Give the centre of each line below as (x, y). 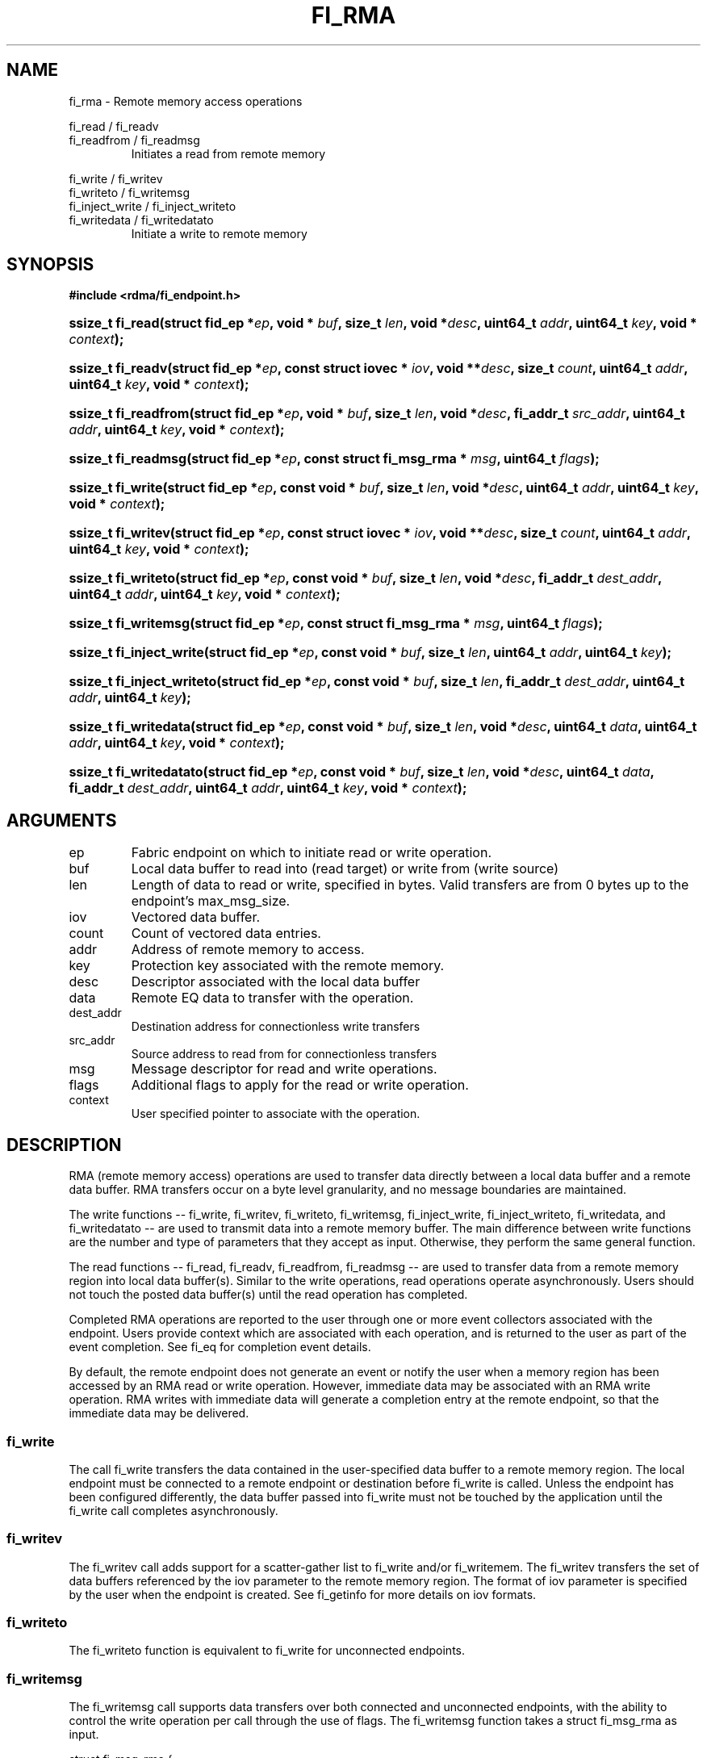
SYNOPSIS (50, 265)
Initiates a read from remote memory (228, 153)
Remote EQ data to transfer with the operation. (272, 998)
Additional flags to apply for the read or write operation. (300, 1085)
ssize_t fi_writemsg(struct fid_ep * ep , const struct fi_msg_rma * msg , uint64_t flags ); (336, 624)
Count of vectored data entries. (226, 933)
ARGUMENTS (62, 820)
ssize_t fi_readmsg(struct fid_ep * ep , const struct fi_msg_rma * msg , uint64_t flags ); (334, 459)
